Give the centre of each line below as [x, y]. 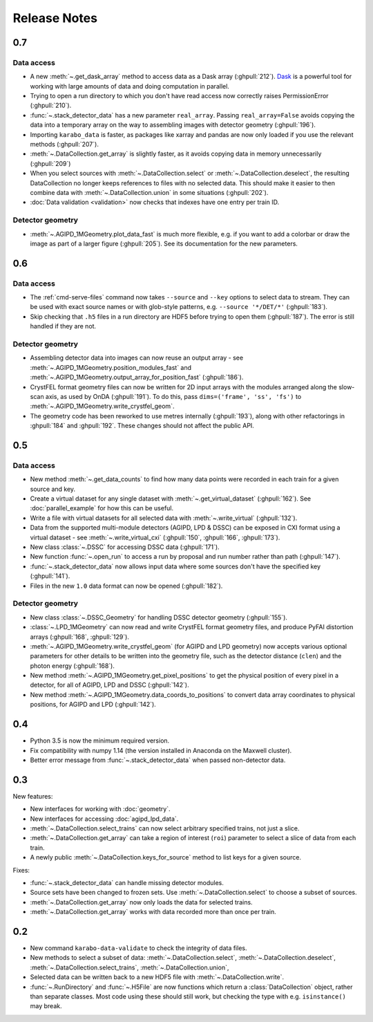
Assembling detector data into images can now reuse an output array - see [137, 358]
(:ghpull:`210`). [51, 105]
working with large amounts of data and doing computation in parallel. [130, 86]
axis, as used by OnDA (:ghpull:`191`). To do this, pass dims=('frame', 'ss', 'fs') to [173, 396]
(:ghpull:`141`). [50, 576]
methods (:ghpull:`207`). [65, 145]
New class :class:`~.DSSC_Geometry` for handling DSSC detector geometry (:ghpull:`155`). [159, 617]
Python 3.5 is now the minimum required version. [100, 741]
